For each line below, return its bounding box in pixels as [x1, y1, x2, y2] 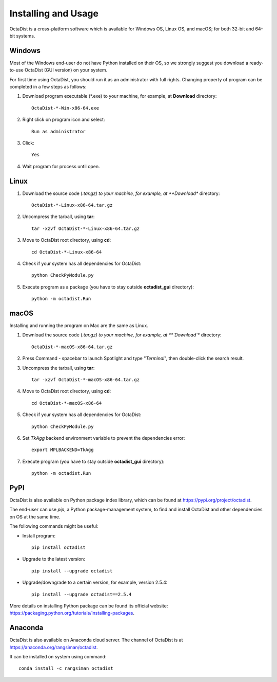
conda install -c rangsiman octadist [18, 666, 114, 671]
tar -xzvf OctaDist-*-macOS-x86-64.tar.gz [31, 377, 140, 383]
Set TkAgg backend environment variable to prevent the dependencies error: [22, 435, 185, 441]
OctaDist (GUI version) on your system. [25, 67, 108, 73]
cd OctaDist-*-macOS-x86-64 [31, 400, 102, 406]
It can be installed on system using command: [9, 654, 107, 660]
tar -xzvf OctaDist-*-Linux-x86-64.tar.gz [31, 225, 140, 231]
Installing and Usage [9, 8, 98, 19]
